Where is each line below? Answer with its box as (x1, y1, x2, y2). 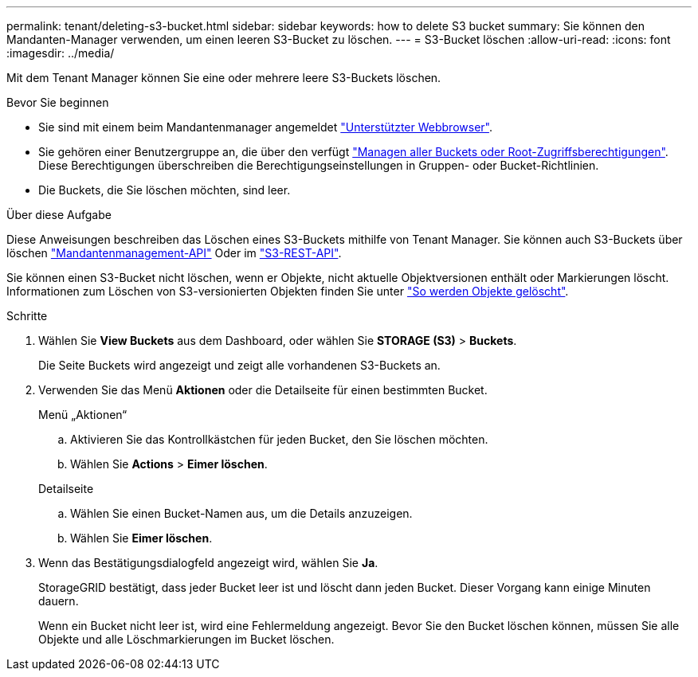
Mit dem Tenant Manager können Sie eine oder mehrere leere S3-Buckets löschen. (6, 71, 441, 84)
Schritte (6, 309, 48, 323)
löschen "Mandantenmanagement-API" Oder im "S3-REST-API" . (6, 246, 342, 260)
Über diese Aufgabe (6, 208, 112, 221)
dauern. (38, 594, 79, 608)
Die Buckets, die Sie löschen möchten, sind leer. (38, 183, 291, 197)
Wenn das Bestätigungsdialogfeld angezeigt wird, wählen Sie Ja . (38, 556, 378, 569)
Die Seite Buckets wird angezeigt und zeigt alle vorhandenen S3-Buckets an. (38, 358, 441, 372)
